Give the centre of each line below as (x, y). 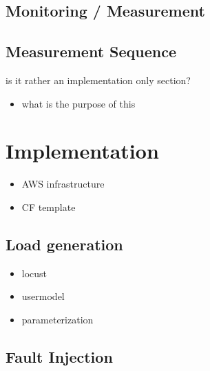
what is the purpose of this (78, 103)
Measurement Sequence (91, 51)
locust (34, 273)
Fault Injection (59, 356)
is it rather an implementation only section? (98, 80)
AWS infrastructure (63, 184)
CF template (49, 207)
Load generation (64, 244)
